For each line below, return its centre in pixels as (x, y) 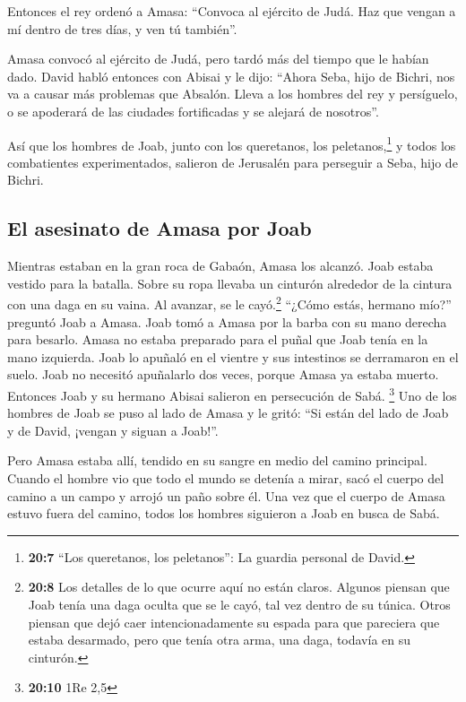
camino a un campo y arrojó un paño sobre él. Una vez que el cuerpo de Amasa (226, 495)
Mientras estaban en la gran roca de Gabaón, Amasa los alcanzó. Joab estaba (220, 266)
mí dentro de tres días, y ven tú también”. (122, 28)
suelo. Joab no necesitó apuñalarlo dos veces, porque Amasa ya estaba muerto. (223, 374)
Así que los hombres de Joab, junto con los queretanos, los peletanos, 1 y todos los (232, 143)
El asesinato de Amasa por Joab (160, 228)
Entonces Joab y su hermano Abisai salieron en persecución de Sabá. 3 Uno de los (232, 394)
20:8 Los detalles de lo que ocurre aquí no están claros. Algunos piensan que (239, 587)
